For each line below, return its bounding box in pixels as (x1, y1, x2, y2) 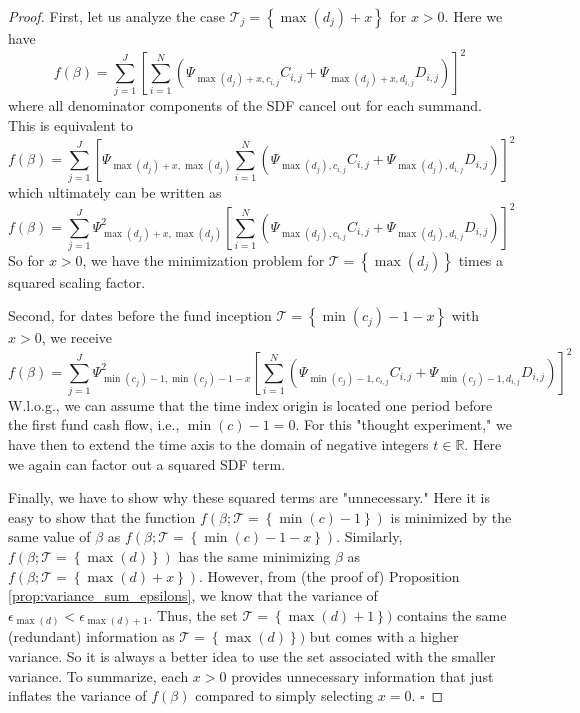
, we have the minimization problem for (82, 249, 325, 270)
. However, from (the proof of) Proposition (199, 565, 460, 586)
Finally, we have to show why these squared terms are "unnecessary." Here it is (8, 487, 490, 508)
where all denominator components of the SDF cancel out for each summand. (8, 95, 482, 116)
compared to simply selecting (195, 685, 374, 706)
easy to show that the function (8, 506, 196, 527)
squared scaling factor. (8, 271, 146, 292)
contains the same (397, 604, 507, 625)
